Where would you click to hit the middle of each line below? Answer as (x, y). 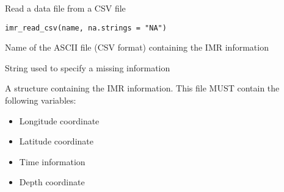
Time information (52, 161)
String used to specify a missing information (88, 67)
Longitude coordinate (59, 120)
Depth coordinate (52, 182)
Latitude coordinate (56, 141)
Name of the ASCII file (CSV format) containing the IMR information (137, 47)
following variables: (41, 100)
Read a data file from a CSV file (65, 8)
